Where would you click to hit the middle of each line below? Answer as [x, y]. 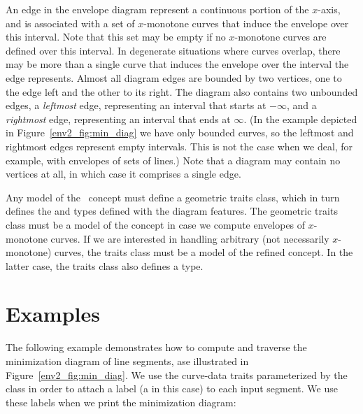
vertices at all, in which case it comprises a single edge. [123, 174]
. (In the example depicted [300, 119]
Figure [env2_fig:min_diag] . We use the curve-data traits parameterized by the [177, 374]
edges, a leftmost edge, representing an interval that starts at [136, 105]
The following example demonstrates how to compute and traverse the [156, 347]
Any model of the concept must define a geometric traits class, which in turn [173, 197]
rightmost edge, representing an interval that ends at [118, 119]
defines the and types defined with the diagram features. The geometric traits [172, 211]
